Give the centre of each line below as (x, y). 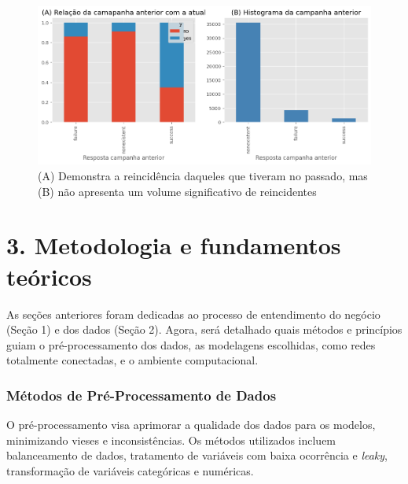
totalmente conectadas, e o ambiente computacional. (132, 360)
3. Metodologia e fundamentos (174, 245)
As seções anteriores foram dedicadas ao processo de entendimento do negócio (193, 314)
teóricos (49, 276)
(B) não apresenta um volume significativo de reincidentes (177, 191)
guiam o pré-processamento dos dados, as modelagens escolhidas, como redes (191, 344)
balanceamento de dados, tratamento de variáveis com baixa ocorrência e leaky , (197, 455)
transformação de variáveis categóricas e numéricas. (130, 470)
